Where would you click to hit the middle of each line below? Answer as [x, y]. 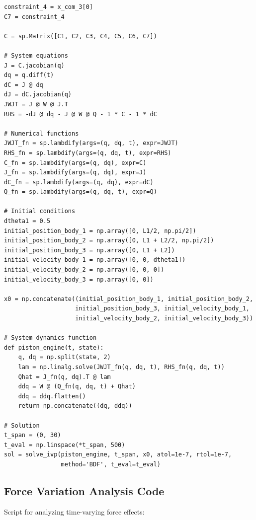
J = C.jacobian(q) [34, 65]
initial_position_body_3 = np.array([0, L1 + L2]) [89, 250]
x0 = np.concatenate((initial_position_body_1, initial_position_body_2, [129, 299]
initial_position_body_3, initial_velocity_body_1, [162, 309]
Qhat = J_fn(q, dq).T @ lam [64, 377]
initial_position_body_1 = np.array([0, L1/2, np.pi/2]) [100, 231]
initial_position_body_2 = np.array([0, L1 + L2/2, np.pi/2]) [109, 241]
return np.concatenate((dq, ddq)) [75, 406]
